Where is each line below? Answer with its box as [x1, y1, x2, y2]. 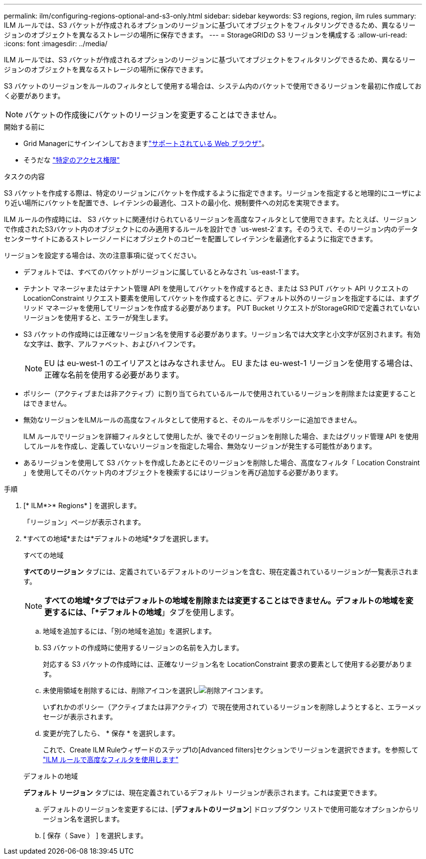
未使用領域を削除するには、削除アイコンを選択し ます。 [43, 686, 267, 695]
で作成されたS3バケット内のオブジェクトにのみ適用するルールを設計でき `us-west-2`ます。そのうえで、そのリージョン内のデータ [4, 225, 418, 233]
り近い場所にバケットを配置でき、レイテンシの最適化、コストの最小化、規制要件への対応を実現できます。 [4, 199, 343, 207]
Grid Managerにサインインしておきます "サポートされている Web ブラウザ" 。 [23, 139, 268, 147]
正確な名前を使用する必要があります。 [44, 370, 184, 380]
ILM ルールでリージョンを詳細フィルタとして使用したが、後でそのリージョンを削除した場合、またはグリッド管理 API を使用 [23, 432, 419, 440]
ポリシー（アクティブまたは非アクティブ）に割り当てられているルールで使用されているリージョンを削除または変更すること [23, 389, 416, 398]
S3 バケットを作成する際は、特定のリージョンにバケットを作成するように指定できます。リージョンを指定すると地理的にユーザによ [4, 189, 422, 197]
